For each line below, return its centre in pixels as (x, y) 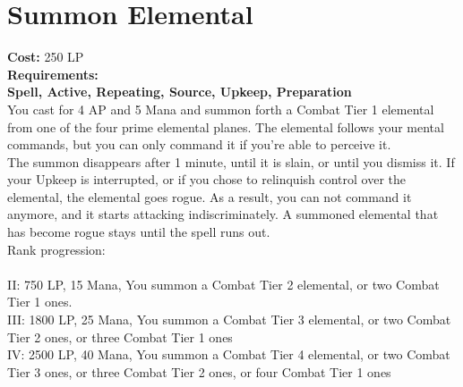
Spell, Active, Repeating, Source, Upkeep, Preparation (180, 92)
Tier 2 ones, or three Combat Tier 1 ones (120, 337)
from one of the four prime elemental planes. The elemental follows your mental (226, 126)
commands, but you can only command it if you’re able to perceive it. (199, 144)
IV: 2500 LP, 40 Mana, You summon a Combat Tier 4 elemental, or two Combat (229, 354)
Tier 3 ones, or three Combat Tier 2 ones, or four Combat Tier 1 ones (199, 371)
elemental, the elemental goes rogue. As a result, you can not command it (210, 196)
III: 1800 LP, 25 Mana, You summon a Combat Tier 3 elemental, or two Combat (229, 320)
